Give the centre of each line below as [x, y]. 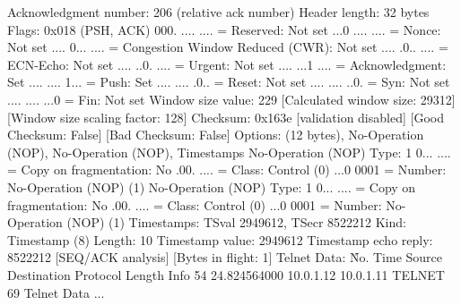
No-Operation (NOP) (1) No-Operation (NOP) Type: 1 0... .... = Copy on [212, 186]
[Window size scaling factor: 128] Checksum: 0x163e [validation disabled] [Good [226, 117]
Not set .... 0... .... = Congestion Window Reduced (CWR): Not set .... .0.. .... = [228, 47]
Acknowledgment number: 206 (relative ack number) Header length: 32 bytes [218, 12]
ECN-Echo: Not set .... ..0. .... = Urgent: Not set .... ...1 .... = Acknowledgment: [227, 64]
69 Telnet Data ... [56, 292]
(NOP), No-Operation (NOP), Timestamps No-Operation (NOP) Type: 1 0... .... [229, 152]
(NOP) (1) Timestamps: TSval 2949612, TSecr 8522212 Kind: [236, 222]
